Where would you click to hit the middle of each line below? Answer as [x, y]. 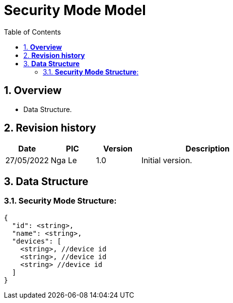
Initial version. [167, 161]
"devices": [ [37, 241]
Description [208, 149]
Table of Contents [33, 32]
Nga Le [64, 161]
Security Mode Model [75, 10]
